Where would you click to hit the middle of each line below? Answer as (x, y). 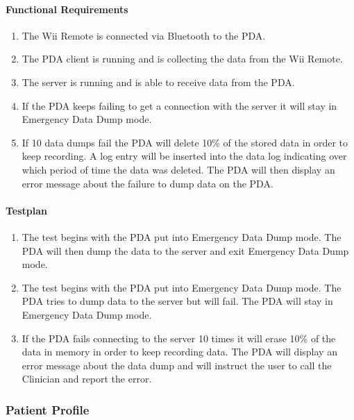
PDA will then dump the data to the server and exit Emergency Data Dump (185, 250)
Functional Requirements (67, 9)
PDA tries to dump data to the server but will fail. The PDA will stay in (177, 301)
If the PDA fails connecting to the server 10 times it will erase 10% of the (179, 338)
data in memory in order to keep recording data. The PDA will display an (179, 352)
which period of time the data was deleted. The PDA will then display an (178, 169)
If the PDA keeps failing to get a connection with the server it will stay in (179, 105)
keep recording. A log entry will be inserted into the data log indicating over (184, 156)
